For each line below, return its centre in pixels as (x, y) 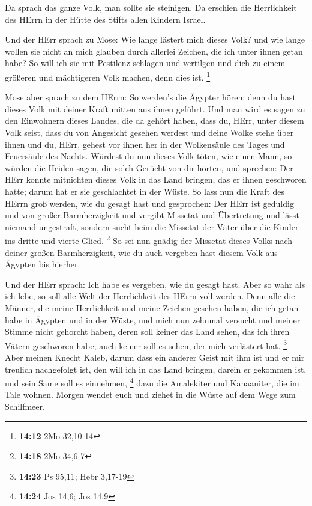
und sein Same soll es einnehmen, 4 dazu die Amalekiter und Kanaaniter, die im (152, 382)
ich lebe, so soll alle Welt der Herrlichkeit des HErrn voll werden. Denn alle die (150, 296)
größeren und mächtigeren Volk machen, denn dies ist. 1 (108, 76)
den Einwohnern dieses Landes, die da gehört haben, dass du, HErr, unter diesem (154, 120)
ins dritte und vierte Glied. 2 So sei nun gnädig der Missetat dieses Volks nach (149, 239)
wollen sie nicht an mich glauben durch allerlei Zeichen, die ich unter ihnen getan (154, 51)
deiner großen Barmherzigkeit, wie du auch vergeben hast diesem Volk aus (141, 252)
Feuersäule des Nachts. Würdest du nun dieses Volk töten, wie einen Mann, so (148, 156)
